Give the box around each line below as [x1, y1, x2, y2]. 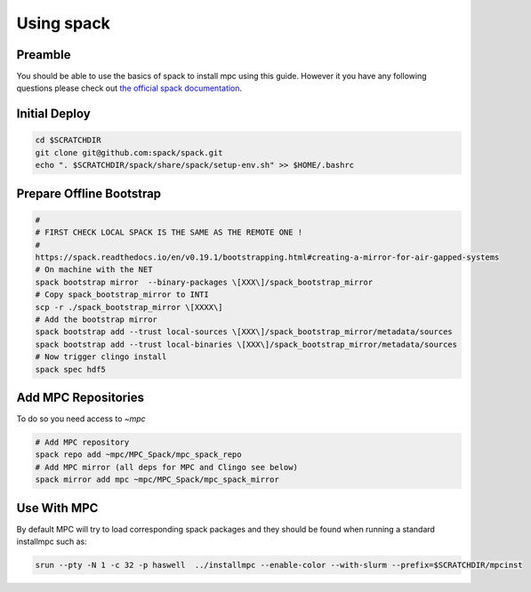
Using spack [16, 13, 111, 33]
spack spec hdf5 [35, 364, 107, 374]
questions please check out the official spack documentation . [16, 83, 243, 93]
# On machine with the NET [35, 265, 153, 275]
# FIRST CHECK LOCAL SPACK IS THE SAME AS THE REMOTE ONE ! [35, 228, 303, 237]
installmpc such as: [16, 536, 88, 547]
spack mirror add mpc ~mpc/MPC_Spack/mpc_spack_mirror [35, 475, 279, 484]
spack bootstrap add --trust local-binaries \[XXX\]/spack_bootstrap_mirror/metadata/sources [35, 339, 458, 349]
